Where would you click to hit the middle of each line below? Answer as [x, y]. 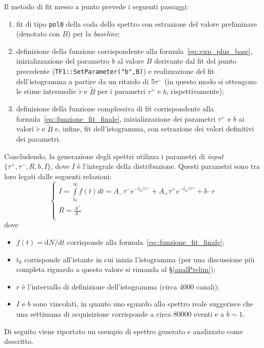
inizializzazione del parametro [63, 61]
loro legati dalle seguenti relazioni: [58, 176]
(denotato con [38, 34]
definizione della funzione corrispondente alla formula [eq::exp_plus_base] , [134, 51]
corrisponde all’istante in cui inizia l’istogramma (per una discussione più [139, 259]
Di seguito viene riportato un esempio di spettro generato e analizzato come [124, 331]
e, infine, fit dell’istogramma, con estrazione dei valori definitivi [155, 129]
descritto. [19, 341]
